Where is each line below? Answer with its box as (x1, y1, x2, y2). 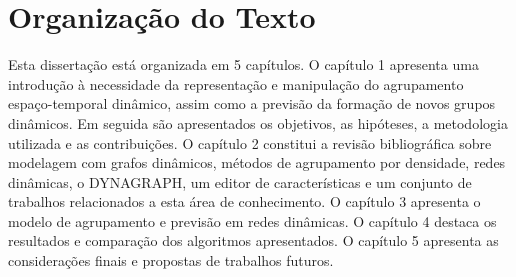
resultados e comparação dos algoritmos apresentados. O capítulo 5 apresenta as (8, 230, 499, 251)
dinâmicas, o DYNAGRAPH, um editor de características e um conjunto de (8, 171, 472, 192)
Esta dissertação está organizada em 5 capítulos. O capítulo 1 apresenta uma (8, 54, 479, 75)
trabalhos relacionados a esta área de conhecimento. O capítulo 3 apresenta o (8, 191, 481, 212)
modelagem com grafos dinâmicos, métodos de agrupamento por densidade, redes (8, 152, 506, 173)
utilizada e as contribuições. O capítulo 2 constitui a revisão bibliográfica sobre (8, 132, 492, 153)
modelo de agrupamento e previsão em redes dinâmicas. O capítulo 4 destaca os (8, 210, 497, 231)
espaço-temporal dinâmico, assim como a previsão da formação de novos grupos (8, 93, 496, 114)
